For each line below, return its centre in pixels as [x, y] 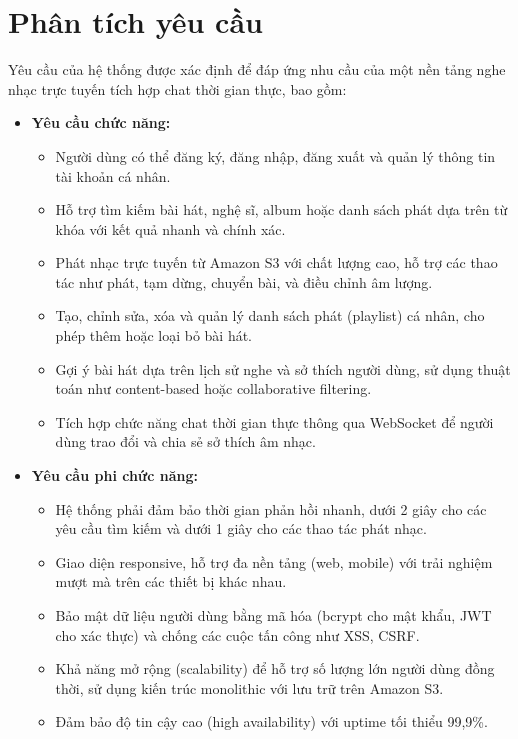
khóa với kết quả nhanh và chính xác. [170, 228]
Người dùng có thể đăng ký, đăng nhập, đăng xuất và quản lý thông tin [275, 155]
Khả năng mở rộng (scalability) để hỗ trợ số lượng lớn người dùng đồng [275, 668]
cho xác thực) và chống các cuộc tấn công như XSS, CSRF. [237, 634]
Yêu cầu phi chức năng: [115, 475]
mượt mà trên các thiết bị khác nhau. [171, 581]
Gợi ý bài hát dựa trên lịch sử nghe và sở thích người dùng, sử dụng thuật [283, 368]
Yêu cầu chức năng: [101, 122]
